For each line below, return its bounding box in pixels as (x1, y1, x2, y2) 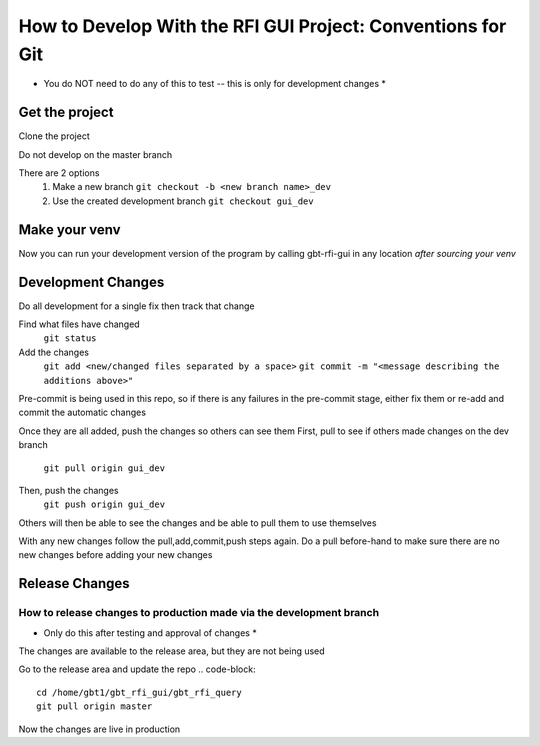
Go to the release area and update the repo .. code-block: (18, 663, 256, 675)
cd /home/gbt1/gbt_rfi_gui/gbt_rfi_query (36, 686, 242, 698)
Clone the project (18, 130, 90, 142)
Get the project (18, 104, 114, 121)
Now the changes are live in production (18, 723, 181, 735)
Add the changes (18, 346, 90, 358)
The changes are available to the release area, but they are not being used (18, 645, 325, 657)
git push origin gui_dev (43, 499, 165, 510)
